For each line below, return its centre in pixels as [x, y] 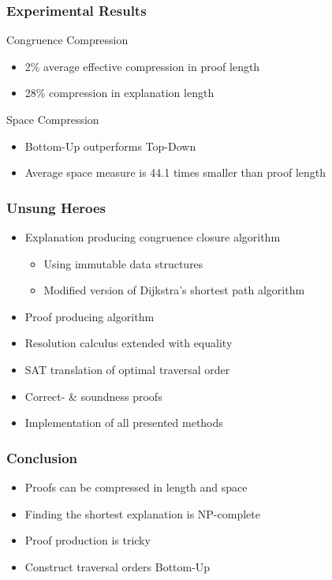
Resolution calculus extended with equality [129, 343]
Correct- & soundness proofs [93, 396]
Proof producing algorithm [90, 316]
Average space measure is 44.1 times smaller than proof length [175, 172]
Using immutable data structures [123, 263]
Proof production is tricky [88, 540]
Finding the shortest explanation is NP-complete [142, 513]
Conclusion [42, 457]
